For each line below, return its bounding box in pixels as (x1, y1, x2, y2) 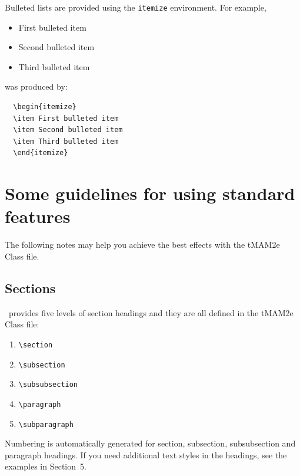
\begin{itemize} (13, 103, 76, 111)
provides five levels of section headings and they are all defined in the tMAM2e (8, 306, 294, 319)
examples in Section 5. (5, 460, 86, 472)
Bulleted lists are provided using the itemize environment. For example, (5, 1, 266, 13)
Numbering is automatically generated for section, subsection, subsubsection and (5, 437, 296, 449)
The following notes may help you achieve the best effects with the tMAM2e (5, 238, 280, 251)
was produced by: (5, 80, 68, 93)
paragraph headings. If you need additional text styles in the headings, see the (5, 448, 287, 461)
